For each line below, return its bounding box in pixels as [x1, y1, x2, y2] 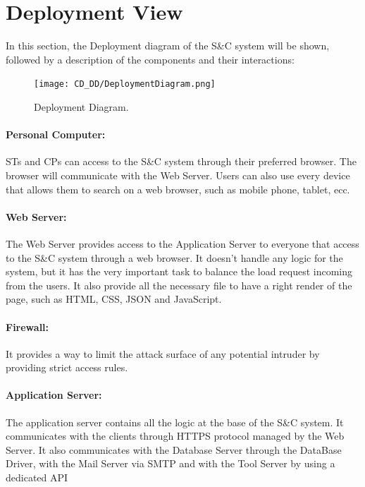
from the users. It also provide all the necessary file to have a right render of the [6, 277, 352, 292]
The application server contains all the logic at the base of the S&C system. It [6, 414, 344, 429]
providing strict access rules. [6, 360, 128, 375]
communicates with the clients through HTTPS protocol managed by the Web [6, 428, 345, 443]
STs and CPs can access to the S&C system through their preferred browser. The [6, 154, 357, 169]
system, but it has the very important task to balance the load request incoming [6, 264, 353, 279]
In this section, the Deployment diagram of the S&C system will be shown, [6, 38, 330, 53]
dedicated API [6, 470, 68, 485]
